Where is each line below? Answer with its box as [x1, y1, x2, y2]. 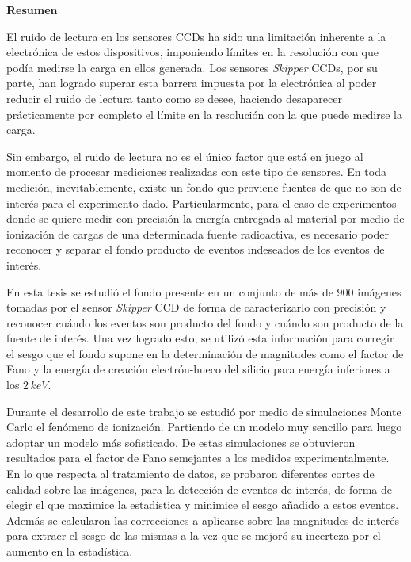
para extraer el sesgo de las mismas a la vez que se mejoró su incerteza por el [6, 527, 381, 544]
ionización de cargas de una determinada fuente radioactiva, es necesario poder [6, 225, 390, 242]
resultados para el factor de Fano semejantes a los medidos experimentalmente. [6, 449, 390, 466]
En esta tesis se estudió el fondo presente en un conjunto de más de [6, 283, 333, 300]
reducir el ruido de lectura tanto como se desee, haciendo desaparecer [6, 90, 342, 106]
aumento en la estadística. [6, 543, 133, 559]
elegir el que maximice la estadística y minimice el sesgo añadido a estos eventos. [6, 496, 399, 513]
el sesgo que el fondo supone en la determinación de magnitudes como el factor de [6, 345, 404, 361]
